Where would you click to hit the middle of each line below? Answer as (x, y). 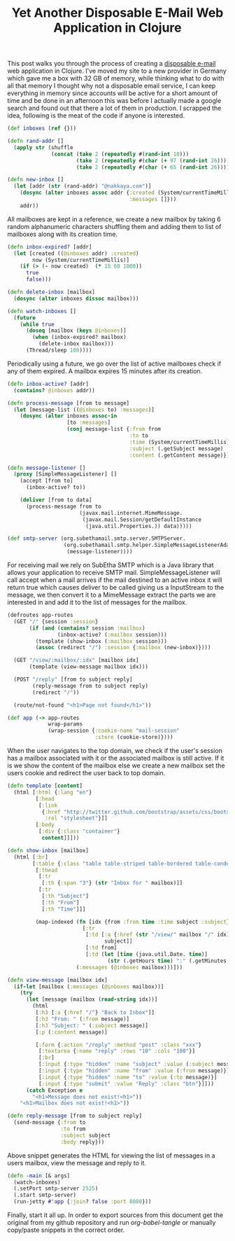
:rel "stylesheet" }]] (76, 818)
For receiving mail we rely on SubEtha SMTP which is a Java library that (111, 565)
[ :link (48, 805)
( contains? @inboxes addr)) (55, 390)
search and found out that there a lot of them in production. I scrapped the (114, 108)
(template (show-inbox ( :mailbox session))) (101, 641)
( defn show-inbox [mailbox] (48, 850)
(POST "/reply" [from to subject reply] (73, 680)
